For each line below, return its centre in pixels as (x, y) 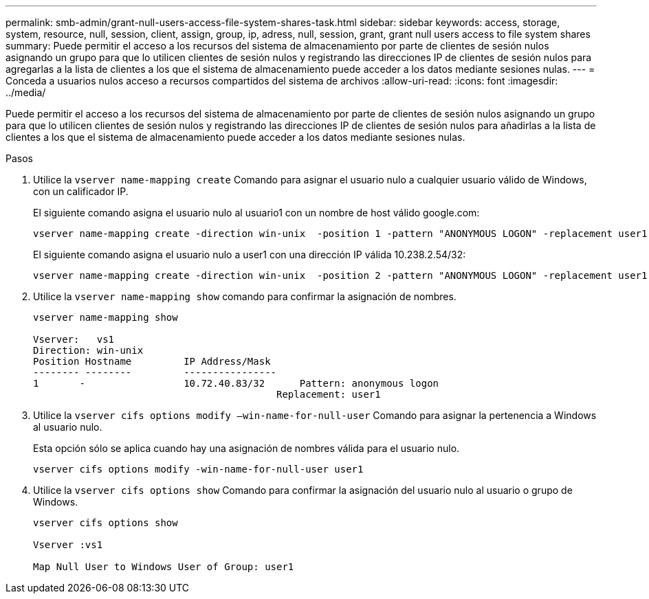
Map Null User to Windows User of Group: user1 (164, 567)
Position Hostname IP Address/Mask (152, 361)
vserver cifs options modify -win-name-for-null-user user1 (198, 469)
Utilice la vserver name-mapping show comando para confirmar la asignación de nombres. (245, 296)
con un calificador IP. (81, 191)
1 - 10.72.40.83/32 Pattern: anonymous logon (236, 383)
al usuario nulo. (68, 427)
